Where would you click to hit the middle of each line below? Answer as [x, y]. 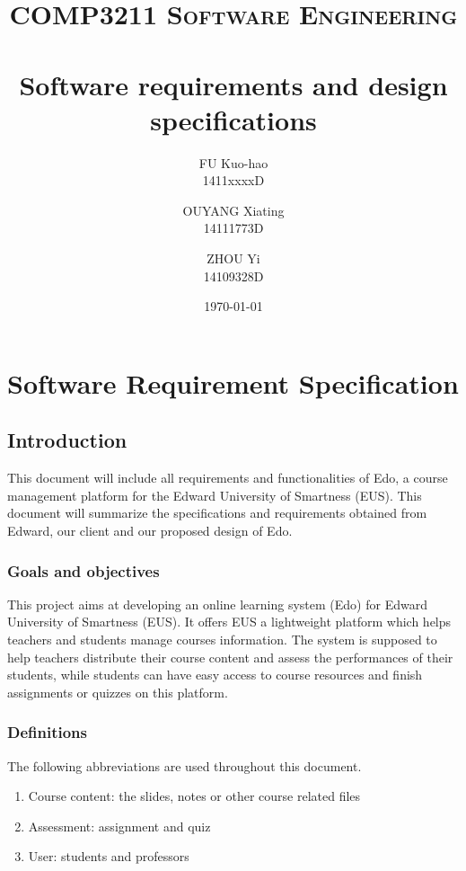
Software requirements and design [233, 84]
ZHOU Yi [233, 258]
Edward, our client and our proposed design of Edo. [150, 531]
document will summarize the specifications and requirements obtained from [217, 513]
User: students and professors [109, 856]
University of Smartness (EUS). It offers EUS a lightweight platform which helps [229, 622]
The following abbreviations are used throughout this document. [185, 765]
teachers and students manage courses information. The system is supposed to [222, 640]
